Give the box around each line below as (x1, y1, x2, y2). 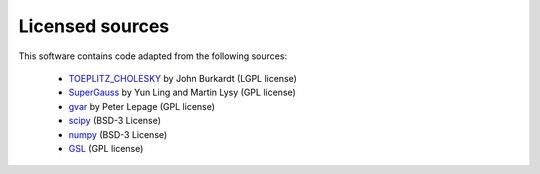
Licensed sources (18, 15, 170, 37)
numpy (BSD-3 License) (68, 128, 168, 140)
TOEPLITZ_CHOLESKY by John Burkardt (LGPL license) (68, 72, 297, 84)
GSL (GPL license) (68, 142, 144, 154)
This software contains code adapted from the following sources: (18, 50, 288, 62)
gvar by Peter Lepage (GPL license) (68, 100, 215, 112)
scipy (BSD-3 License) (68, 115, 162, 127)
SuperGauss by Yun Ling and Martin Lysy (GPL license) (68, 86, 297, 99)
